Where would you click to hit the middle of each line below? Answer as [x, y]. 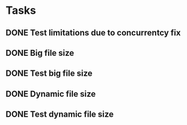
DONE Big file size [40, 53]
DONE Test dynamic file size [60, 114]
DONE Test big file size [49, 74]
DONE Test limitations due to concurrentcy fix [93, 33]
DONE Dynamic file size [51, 94]
